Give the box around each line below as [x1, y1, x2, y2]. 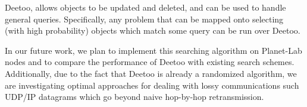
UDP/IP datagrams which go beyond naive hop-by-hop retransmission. [5, 90, 264, 103]
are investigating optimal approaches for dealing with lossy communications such [5, 79, 299, 91]
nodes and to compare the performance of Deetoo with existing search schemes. [5, 56, 295, 68]
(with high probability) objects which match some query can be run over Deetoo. [5, 24, 300, 37]
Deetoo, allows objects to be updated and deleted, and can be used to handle [5, 1, 286, 13]
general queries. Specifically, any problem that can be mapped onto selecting [5, 12, 284, 25]
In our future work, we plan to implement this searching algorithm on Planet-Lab [5, 44, 302, 56]
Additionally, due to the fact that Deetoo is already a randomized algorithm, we [5, 67, 297, 79]
